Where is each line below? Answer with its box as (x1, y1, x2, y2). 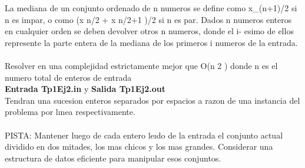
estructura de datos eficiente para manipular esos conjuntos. (5, 151, 221, 164)
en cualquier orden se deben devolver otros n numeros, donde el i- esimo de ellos (5, 25, 294, 37)
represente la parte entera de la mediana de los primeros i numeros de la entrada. (5, 36, 298, 48)
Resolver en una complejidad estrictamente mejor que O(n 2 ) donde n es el (5, 59, 278, 71)
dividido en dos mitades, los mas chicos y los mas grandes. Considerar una (5, 140, 273, 153)
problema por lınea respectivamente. (5, 106, 135, 118)
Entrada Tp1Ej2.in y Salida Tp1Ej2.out (5, 83, 165, 95)
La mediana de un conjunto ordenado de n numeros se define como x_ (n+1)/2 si (5, 2, 297, 14)
